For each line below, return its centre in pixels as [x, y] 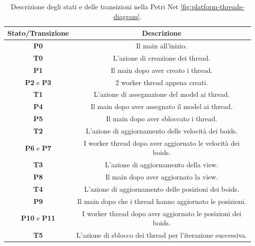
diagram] [127, 16]
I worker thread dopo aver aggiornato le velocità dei [162, 143]
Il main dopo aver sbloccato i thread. [162, 119]
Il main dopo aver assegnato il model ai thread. [162, 106]
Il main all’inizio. [162, 46]
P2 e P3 [38, 82]
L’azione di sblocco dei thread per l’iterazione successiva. [162, 235]
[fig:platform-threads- [213, 6]
